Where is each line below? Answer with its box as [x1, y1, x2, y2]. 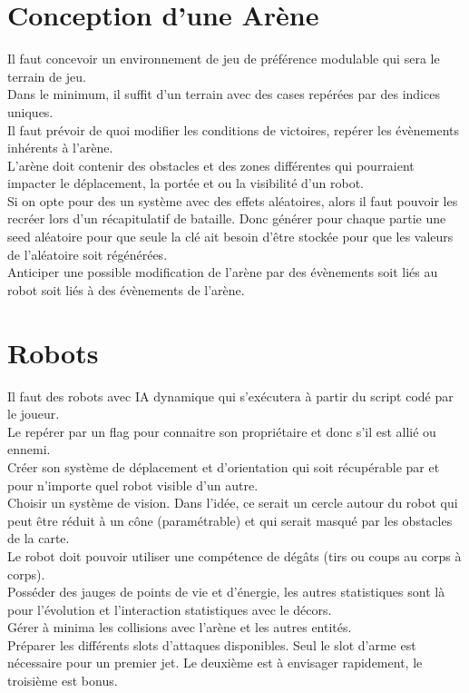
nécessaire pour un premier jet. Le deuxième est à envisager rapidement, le [7, 653, 423, 672]
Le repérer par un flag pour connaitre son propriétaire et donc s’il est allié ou [7, 421, 436, 441]
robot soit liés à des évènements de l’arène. [7, 280, 245, 299]
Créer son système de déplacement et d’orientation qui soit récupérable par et [7, 457, 440, 476]
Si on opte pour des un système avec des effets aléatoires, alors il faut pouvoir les [7, 191, 458, 210]
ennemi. [7, 440, 51, 459]
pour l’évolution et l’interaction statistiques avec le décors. [7, 599, 332, 619]
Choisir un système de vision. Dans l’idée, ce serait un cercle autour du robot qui [7, 493, 458, 512]
